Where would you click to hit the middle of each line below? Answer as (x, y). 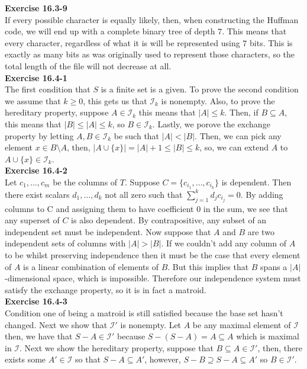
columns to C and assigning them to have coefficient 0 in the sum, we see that (146, 208)
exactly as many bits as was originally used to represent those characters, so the (150, 54)
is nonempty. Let (151, 324)
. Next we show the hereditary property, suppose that (117, 347)
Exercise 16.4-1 (36, 77)
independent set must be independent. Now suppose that (108, 231)
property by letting (39, 135)
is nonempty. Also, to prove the (218, 100)
